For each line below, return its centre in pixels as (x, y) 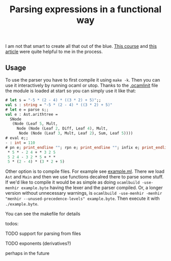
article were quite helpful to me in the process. (54, 51)
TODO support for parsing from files (43, 233)
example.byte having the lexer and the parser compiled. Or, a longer (92, 188)
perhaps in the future (27, 253)
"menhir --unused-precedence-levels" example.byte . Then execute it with (83, 199)
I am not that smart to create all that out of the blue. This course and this (81, 46)
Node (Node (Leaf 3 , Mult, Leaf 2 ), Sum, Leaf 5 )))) (76, 134)
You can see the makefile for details (43, 214)
